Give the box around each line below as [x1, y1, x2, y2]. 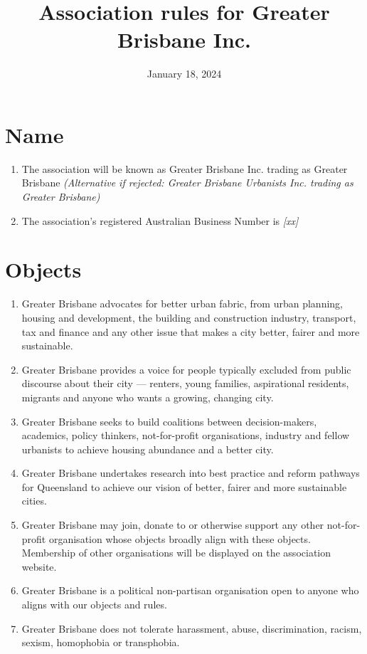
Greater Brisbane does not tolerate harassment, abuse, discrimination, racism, [21, 621, 362, 635]
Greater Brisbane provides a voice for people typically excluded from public [21, 362, 351, 376]
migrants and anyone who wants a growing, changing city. [21, 389, 274, 404]
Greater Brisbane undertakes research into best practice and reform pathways [21, 465, 360, 480]
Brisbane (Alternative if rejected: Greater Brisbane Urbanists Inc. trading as [21, 175, 353, 190]
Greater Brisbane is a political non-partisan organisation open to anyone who [21, 583, 359, 598]
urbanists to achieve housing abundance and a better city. [21, 441, 274, 456]
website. [21, 559, 57, 574]
